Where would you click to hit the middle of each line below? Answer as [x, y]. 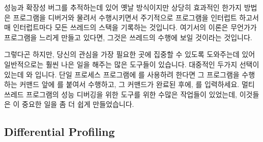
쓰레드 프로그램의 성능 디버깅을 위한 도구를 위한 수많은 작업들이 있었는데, [121, 94]
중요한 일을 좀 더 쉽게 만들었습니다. [78, 104]
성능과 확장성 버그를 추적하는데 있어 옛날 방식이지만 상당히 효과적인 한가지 [123, 7]
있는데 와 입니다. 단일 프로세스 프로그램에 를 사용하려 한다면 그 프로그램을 [122, 74]
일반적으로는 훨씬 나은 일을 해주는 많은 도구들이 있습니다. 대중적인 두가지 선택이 [132, 64]
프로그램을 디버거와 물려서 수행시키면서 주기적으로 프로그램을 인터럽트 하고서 [136, 17]
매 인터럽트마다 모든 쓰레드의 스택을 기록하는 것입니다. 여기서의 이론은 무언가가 [130, 27]
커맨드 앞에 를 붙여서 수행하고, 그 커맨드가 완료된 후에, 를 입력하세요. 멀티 [137, 84]
